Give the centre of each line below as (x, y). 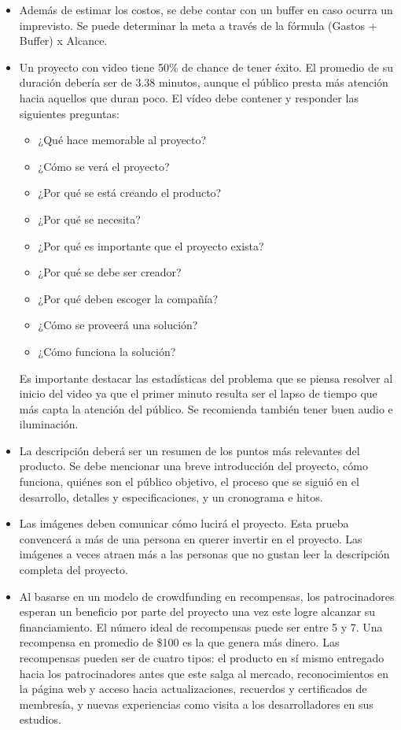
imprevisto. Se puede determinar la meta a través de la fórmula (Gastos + (198, 25)
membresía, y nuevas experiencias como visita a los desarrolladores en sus (196, 704)
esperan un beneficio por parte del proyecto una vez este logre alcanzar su (197, 611)
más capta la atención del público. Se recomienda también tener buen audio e (206, 408)
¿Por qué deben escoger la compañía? (128, 298)
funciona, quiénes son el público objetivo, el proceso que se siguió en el (189, 482)
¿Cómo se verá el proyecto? (104, 166)
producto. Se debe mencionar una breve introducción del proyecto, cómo (193, 466)
